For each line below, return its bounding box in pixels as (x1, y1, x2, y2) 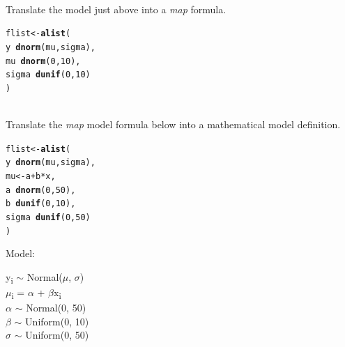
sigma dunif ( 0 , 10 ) (6, 70, 91, 80)
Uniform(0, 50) (25, 327, 89, 342)
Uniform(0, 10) (25, 314, 89, 328)
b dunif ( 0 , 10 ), (6, 199, 76, 209)
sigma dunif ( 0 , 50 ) (6, 212, 91, 222)
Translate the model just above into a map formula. (6, 1, 227, 16)
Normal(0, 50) (26, 300, 86, 315)
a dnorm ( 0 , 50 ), (6, 185, 76, 195)
